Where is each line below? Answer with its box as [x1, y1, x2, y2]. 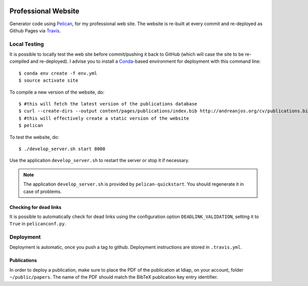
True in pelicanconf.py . [9, 221, 66, 227]
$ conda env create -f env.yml [18, 70, 98, 76]
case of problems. [23, 188, 62, 194]
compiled [9, 58, 29, 64]
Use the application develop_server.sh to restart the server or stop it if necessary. [9, 157, 190, 164]
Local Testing [9, 40, 44, 47]
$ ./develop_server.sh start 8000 [18, 146, 105, 152]
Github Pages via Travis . [9, 27, 61, 33]
